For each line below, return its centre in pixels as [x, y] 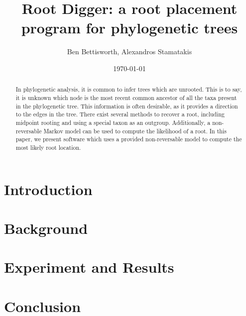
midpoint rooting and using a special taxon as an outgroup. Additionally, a [113, 122]
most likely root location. [48, 147]
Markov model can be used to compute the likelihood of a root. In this [135, 131]
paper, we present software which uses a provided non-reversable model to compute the [129, 139]
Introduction [48, 189]
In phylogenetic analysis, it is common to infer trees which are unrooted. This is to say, [129, 89]
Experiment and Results [89, 267]
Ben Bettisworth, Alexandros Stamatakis [129, 52]
